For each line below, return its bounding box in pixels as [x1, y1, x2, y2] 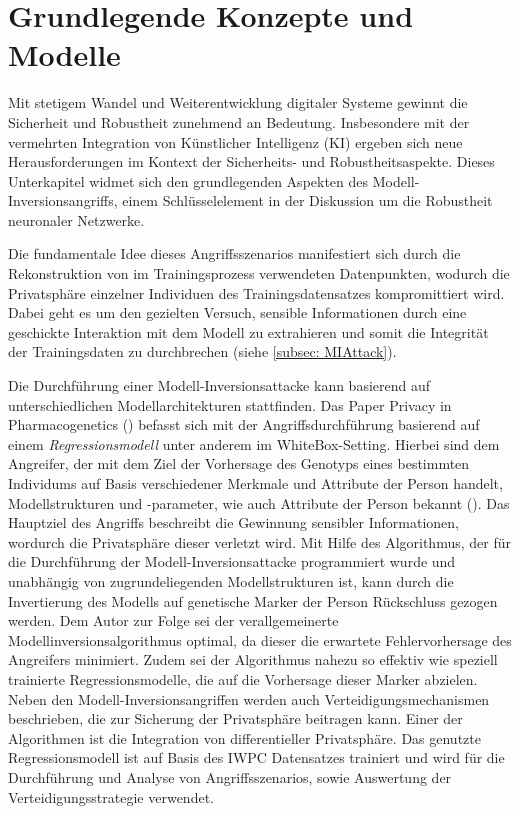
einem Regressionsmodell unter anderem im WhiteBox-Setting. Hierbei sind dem [8, 433, 500, 454]
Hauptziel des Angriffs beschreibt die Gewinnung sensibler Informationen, [8, 512, 459, 533]
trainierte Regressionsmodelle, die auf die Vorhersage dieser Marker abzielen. [8, 668, 478, 689]
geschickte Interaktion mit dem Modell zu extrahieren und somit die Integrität [8, 321, 489, 342]
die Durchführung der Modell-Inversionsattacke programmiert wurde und [8, 551, 456, 572]
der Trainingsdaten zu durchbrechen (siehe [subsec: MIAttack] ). [8, 341, 397, 362]
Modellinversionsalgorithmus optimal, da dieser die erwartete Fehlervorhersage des [8, 629, 512, 650]
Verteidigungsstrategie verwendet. [8, 786, 214, 807]
